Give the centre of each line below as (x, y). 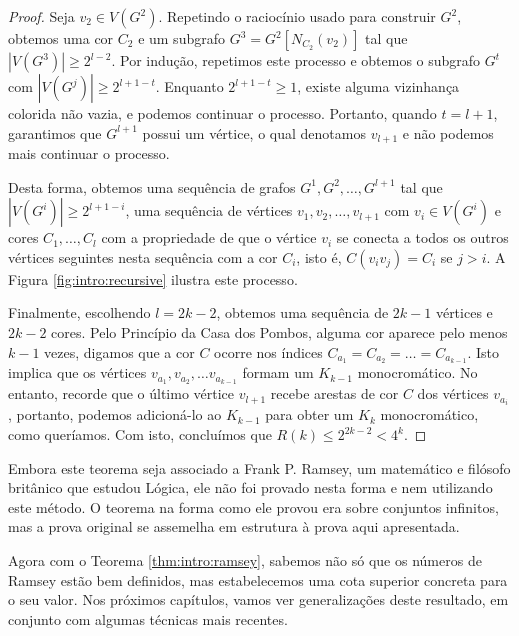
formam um (278, 372)
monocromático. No (417, 372)
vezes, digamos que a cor (119, 351)
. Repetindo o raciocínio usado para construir (297, 16)
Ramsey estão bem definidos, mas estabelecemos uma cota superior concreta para (258, 579)
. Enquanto (189, 86)
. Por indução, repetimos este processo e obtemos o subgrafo (296, 60)
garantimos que (55, 132)
